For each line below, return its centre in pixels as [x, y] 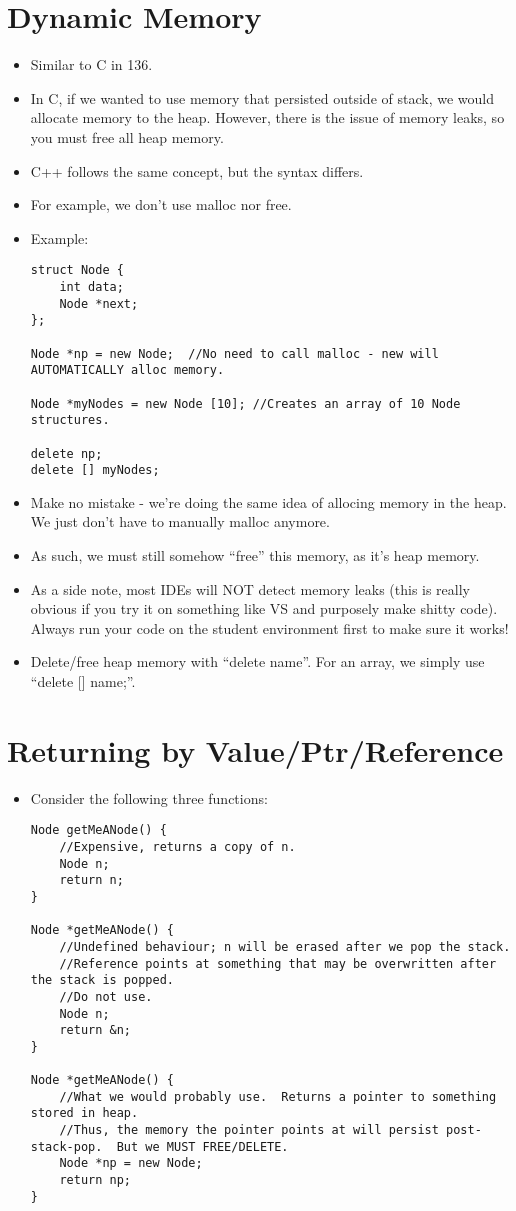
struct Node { [77, 270]
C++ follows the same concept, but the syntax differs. [197, 170]
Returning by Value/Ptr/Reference [255, 749]
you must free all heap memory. [127, 136]
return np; [95, 1180]
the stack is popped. [102, 980]
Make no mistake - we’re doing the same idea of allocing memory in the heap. [268, 501]
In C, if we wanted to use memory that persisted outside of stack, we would [262, 97]
